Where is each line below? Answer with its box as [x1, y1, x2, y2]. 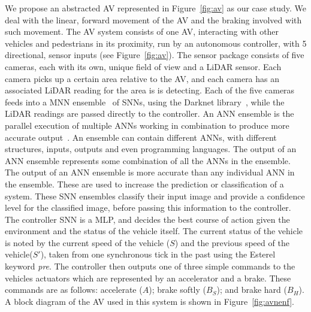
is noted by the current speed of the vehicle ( [5, 236, 170, 249]
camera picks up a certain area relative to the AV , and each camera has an [5, 72, 280, 84]
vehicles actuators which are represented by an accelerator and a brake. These [5, 271, 291, 284]
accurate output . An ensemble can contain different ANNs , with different [5, 131, 277, 143]
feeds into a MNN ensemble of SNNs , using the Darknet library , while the [5, 95, 285, 108]
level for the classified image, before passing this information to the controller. [5, 201, 291, 214]
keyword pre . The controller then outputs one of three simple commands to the [5, 260, 295, 272]
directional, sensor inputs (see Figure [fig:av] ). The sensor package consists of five [5, 49, 304, 61]
